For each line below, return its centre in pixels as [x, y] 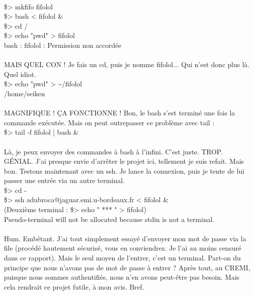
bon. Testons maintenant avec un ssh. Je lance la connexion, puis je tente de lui [124, 170]
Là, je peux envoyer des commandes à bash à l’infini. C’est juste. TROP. [113, 151]
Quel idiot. [20, 74]
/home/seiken [25, 93]
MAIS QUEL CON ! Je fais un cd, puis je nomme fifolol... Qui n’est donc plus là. [127, 64]
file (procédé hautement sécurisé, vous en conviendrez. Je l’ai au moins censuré [123, 248]
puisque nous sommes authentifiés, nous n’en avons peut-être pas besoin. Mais [122, 277]
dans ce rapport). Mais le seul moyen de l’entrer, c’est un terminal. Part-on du [123, 258]
